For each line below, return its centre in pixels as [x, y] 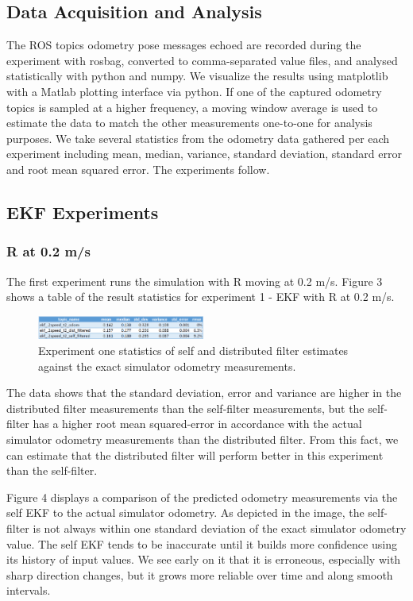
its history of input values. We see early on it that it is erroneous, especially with [204, 559]
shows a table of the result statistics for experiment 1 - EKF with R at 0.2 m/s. [201, 297]
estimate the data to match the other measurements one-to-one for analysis [189, 123]
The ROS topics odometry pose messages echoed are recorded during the [184, 45]
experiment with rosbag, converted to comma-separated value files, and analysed [202, 60]
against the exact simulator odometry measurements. [167, 366]
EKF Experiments [83, 212]
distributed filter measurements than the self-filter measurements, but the [185, 408]
